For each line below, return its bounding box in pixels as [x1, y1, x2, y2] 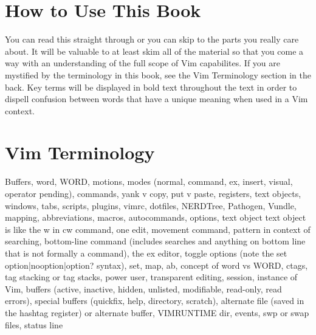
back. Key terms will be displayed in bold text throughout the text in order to [5, 80, 297, 93]
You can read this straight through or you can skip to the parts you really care [5, 33, 299, 46]
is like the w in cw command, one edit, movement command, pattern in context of [5, 223, 311, 235]
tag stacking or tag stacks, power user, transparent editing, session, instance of [5, 271, 298, 283]
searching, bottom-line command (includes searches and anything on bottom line [5, 235, 306, 247]
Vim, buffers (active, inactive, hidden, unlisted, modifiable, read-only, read [5, 282, 282, 295]
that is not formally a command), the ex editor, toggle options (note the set [5, 246, 287, 259]
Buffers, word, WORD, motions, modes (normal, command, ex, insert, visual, [5, 175, 293, 188]
